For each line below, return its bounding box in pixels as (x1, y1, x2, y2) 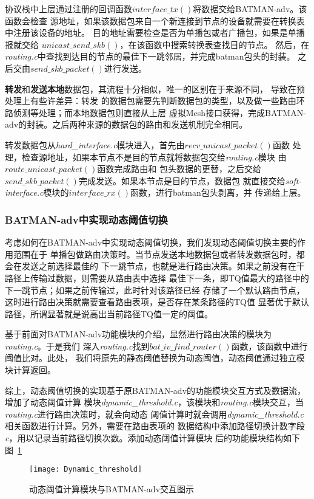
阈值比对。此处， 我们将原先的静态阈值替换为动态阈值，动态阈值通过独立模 (5, 351, 305, 364)
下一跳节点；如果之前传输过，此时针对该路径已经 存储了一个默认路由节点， (5, 283, 305, 296)
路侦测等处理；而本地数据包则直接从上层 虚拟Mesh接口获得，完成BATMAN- (5, 106, 306, 119)
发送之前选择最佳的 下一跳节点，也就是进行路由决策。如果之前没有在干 (21, 260, 305, 272)
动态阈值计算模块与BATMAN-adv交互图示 (29, 482, 195, 495)
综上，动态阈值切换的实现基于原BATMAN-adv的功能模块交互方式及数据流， (5, 384, 306, 396)
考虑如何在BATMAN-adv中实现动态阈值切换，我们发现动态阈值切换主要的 (5, 236, 298, 249)
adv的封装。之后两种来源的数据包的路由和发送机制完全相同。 (5, 118, 248, 131)
